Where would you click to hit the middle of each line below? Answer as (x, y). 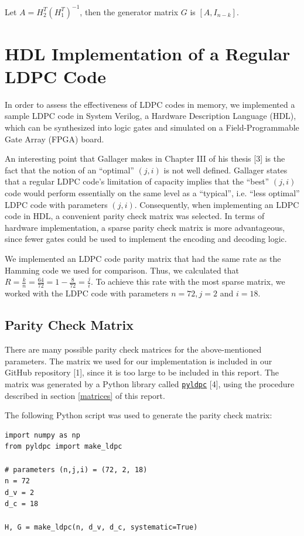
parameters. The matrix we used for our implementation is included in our (139, 361)
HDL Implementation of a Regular (148, 53)
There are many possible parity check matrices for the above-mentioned (133, 349)
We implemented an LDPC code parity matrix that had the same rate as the (143, 258)
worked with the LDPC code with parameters (87, 293)
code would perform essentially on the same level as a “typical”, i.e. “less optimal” (152, 192)
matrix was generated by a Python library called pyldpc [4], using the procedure (150, 384)
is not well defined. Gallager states (226, 170)
